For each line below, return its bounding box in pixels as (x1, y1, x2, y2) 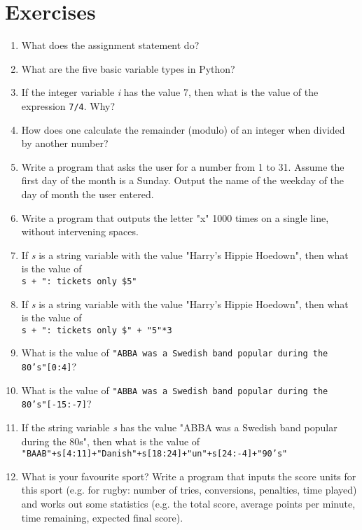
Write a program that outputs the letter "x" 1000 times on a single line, (21, 210, 329, 225)
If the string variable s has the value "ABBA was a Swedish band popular (21, 420, 337, 435)
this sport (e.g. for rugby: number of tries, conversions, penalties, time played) (21, 482, 357, 497)
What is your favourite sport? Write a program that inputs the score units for (21, 468, 356, 483)
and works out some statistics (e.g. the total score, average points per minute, (21, 496, 356, 511)
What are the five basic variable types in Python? (21, 61, 235, 76)
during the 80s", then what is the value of (21, 433, 200, 448)
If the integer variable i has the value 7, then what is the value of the (21, 85, 319, 99)
